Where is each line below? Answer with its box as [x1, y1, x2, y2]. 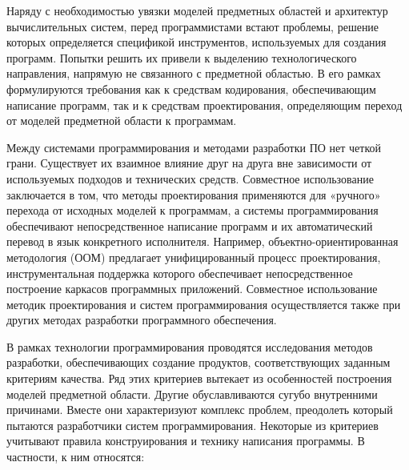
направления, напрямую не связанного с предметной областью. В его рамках [6, 65, 381, 82]
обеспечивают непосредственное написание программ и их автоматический [6, 217, 373, 234]
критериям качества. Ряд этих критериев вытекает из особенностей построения [6, 370, 392, 387]
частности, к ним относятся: [6, 448, 145, 465]
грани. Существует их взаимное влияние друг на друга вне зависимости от [6, 155, 372, 171]
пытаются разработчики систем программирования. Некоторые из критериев [6, 416, 379, 433]
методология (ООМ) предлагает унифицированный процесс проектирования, [6, 248, 381, 265]
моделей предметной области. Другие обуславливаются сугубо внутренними [6, 385, 378, 402]
